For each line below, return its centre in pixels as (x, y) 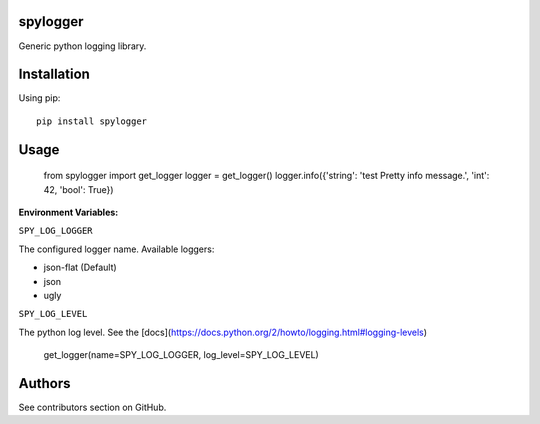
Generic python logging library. (82, 46)
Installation (54, 74)
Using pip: (39, 98)
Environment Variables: (68, 212)
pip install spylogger (92, 121)
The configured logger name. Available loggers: (116, 249)
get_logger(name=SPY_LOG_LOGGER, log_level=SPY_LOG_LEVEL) (181, 355)
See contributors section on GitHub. (92, 407)
